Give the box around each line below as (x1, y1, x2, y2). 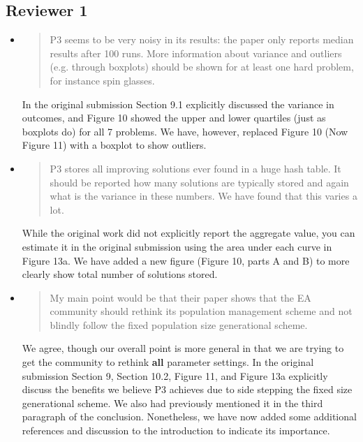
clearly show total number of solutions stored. (22, 267, 218, 281)
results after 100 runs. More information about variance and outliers (50, 45, 342, 60)
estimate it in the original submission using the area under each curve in (22, 239, 332, 253)
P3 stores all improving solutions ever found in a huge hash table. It (50, 161, 341, 175)
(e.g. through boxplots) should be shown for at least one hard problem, (50, 59, 354, 74)
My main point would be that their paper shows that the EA (50, 290, 311, 304)
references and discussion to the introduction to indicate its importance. (22, 423, 330, 438)
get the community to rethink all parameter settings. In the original (22, 355, 314, 369)
